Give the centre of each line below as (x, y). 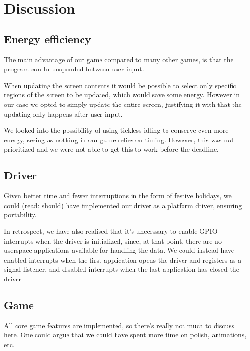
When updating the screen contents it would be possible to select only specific (120, 85)
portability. (20, 215)
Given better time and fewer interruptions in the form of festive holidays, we (118, 196)
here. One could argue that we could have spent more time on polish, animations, (125, 335)
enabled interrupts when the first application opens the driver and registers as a (123, 259)
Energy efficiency (48, 39)
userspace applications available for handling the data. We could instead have (119, 250)
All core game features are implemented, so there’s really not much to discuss (119, 325)
